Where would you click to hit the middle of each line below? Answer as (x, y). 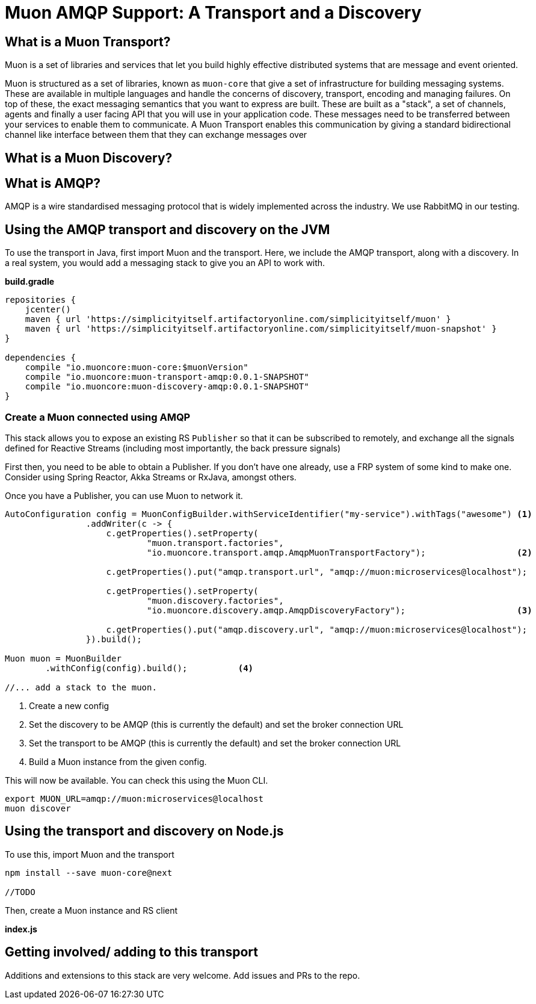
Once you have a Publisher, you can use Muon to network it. (124, 496)
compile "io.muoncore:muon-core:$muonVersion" (137, 367)
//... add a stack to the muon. (81, 688)
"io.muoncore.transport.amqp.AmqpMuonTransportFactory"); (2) (340, 553)
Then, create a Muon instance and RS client (91, 910)
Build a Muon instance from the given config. (118, 762)
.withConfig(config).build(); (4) (149, 668)
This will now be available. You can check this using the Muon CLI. (137, 781)
